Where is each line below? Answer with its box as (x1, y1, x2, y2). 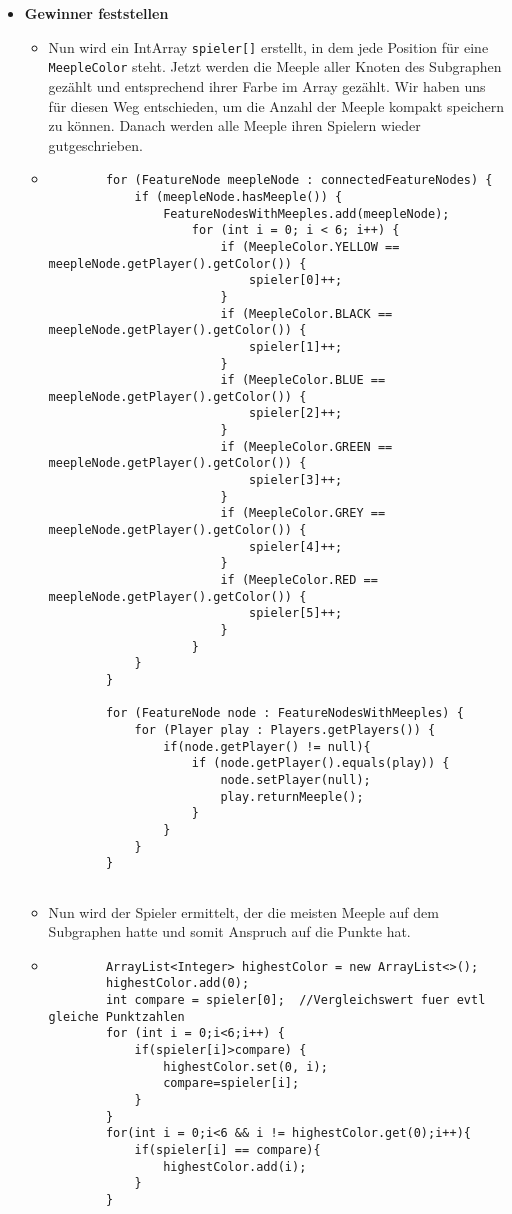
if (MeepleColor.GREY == (220, 506, 386, 521)
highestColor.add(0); (105, 976, 250, 991)
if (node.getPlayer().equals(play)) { (191, 756, 450, 771)
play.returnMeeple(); (220, 789, 364, 804)
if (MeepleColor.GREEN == (220, 439, 393, 454)
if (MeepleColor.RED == (220, 573, 378, 588)
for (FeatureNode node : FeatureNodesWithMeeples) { (105, 706, 464, 721)
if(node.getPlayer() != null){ (163, 739, 371, 754)
